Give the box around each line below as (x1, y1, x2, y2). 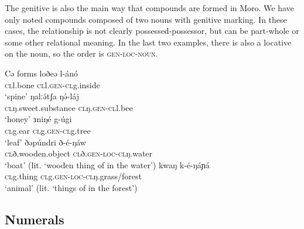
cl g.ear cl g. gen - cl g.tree (5, 124, 91, 136)
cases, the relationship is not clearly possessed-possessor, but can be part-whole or (5, 25, 299, 37)
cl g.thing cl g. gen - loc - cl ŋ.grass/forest (5, 170, 142, 182)
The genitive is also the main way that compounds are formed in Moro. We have (5, 2, 294, 13)
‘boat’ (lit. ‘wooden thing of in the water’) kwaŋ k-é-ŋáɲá (5, 158, 210, 171)
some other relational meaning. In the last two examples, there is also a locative (5, 36, 292, 48)
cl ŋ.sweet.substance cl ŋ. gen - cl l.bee (5, 101, 133, 113)
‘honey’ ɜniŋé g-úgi (5, 113, 72, 125)
